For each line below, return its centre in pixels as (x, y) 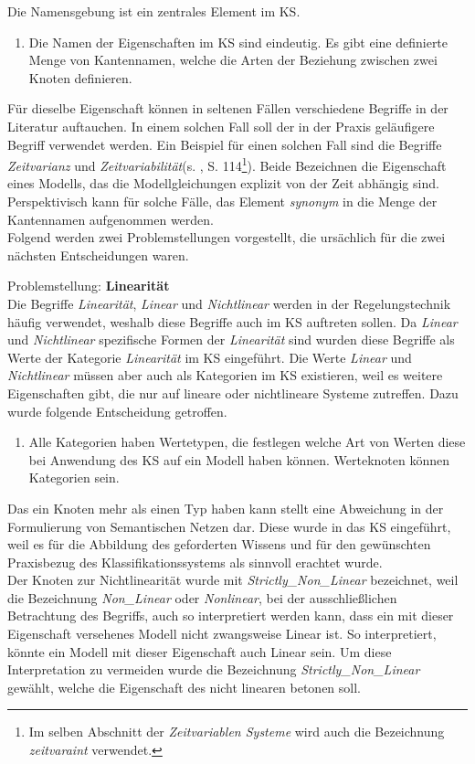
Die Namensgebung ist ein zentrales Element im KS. (154, 11)
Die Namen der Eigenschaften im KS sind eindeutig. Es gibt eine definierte (238, 42)
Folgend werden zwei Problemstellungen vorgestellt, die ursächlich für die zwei (227, 237)
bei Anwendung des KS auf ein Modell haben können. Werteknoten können (239, 459)
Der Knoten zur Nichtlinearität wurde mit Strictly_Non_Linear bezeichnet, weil (233, 580)
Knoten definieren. (80, 77)
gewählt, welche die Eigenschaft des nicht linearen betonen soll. (185, 687)
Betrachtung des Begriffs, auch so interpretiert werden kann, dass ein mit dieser (231, 615)
